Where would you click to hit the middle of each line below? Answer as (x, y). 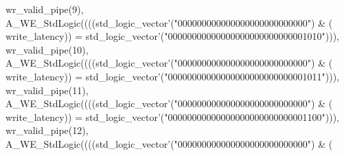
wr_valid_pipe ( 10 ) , (47, 49)
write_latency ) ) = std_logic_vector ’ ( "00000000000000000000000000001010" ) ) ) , (172, 36)
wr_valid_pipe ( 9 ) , (45, 9)
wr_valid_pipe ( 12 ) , (47, 130)
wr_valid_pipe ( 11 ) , (47, 90)
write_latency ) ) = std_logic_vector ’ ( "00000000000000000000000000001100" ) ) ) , (172, 116)
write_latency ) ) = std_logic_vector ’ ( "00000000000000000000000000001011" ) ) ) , (172, 76)
